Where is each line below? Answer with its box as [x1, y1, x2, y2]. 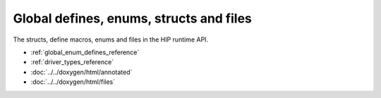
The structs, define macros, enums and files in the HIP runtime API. [13, 35, 208, 44]
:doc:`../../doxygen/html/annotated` [30, 68, 133, 76]
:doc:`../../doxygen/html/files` [30, 78, 116, 86]
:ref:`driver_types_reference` [30, 58, 114, 66]
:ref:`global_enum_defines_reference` [30, 48, 140, 56]
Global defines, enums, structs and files [13, 11, 252, 26]
